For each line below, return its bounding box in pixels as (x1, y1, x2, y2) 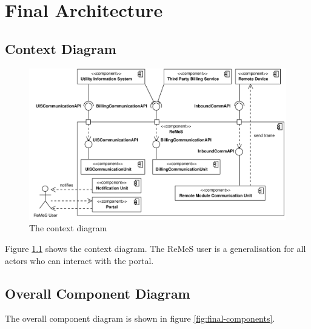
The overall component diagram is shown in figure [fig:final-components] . (5, 312, 275, 325)
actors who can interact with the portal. (5, 254, 154, 266)
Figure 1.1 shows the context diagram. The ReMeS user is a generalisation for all (5, 242, 306, 255)
